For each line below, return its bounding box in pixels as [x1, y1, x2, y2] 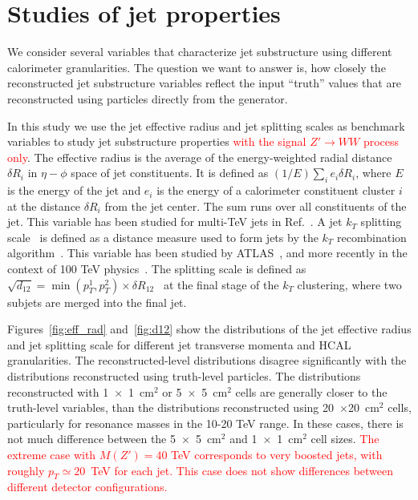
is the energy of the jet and [7, 182, 141, 199]
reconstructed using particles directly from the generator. [7, 90, 288, 107]
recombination [337, 228, 407, 245]
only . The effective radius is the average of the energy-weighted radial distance [7, 148, 392, 165]
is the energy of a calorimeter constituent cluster [156, 182, 396, 199]
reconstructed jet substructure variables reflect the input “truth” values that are [7, 75, 402, 91]
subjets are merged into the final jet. [7, 293, 187, 310]
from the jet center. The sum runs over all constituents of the [104, 197, 407, 214]
